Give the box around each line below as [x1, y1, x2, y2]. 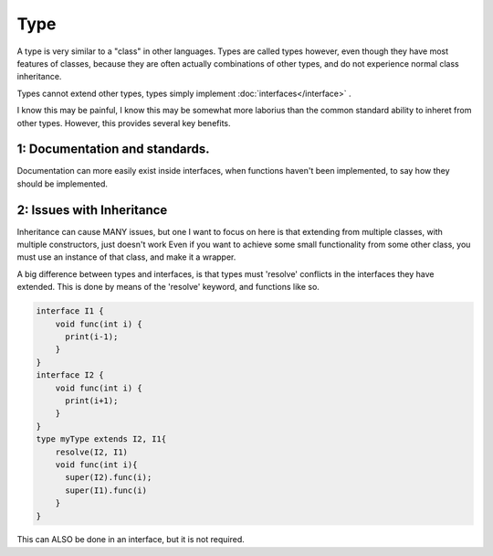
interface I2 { [36, 370, 104, 380]
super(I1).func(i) [65, 485, 148, 496]
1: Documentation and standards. [16, 142, 210, 157]
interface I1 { [36, 306, 104, 316]
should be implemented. [16, 178, 109, 189]
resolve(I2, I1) [55, 446, 128, 457]
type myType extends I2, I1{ [36, 434, 167, 444]
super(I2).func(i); [65, 472, 152, 483]
